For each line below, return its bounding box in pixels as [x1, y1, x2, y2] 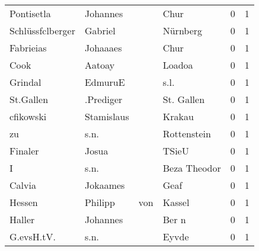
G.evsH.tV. [9, 230, 56, 243]
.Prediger [84, 92, 123, 106]
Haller [9, 213, 35, 226]
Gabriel [84, 24, 116, 37]
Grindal [9, 75, 41, 89]
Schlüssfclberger [9, 24, 75, 37]
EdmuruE [84, 75, 125, 89]
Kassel [162, 195, 190, 209]
